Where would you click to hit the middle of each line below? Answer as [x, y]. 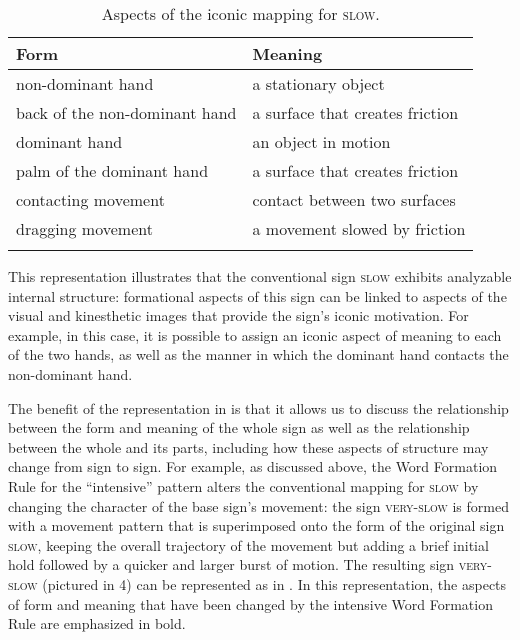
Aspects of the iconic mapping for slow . [240, 13]
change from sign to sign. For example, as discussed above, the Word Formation [253, 466]
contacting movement [90, 199]
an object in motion [321, 141]
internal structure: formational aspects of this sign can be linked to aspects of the [257, 295]
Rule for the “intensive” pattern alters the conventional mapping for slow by [243, 485]
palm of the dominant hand [112, 170]
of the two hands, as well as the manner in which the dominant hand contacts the [258, 354]
